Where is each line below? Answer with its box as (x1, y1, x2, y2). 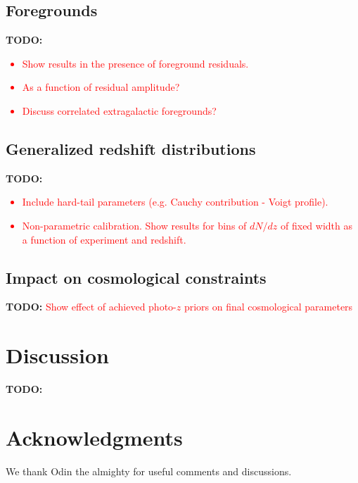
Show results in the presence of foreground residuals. (22, 56, 249, 70)
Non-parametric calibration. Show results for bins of (22, 218, 247, 232)
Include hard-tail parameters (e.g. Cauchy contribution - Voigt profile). (22, 194, 328, 209)
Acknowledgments (6, 422, 183, 451)
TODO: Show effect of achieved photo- (6, 299, 177, 314)
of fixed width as (281, 218, 352, 232)
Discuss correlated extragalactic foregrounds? (22, 103, 217, 118)
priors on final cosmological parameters (184, 299, 353, 314)
